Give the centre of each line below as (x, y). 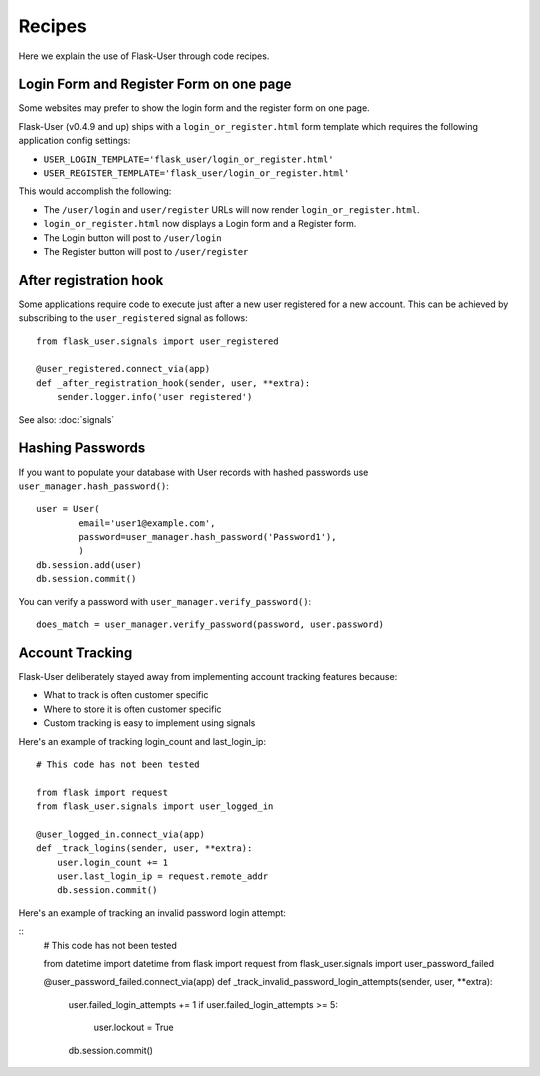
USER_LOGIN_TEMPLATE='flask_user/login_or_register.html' (188, 159)
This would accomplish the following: (95, 191)
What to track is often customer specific (126, 695)
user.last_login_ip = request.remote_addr (162, 876)
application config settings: (74, 141)
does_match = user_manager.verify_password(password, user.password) (210, 624)
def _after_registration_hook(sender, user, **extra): (173, 383)
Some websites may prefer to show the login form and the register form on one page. (194, 108)
